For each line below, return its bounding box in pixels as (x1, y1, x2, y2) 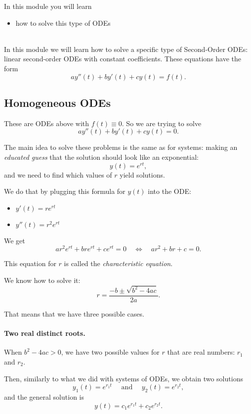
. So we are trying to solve (122, 118, 202, 128)
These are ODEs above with (4, 118, 89, 128)
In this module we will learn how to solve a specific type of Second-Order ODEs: (4, 44, 248, 54)
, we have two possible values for (61, 347, 160, 357)
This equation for (4, 258, 56, 269)
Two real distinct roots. (4, 328, 85, 338)
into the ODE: (148, 186, 191, 196)
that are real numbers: (167, 347, 235, 357)
